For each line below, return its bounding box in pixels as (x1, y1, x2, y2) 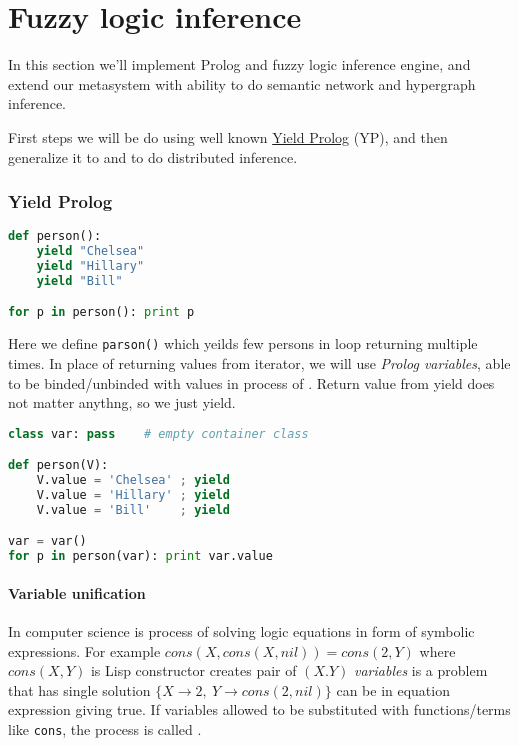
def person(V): (8, 458, 109, 473)
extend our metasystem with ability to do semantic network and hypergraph (8, 73, 476, 94)
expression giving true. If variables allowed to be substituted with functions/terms (8, 699, 511, 720)
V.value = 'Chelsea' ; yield (36, 473, 230, 488)
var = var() (8, 534, 87, 549)
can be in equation (336, 679, 450, 700)
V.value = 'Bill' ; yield (36, 502, 230, 517)
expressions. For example (8, 640, 161, 661)
